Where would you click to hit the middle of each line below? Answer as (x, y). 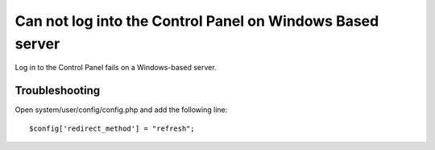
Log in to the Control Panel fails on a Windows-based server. (116, 68)
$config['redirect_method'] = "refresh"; (112, 128)
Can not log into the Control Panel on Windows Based (197, 21)
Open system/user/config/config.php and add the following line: (121, 110)
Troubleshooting (58, 91)
